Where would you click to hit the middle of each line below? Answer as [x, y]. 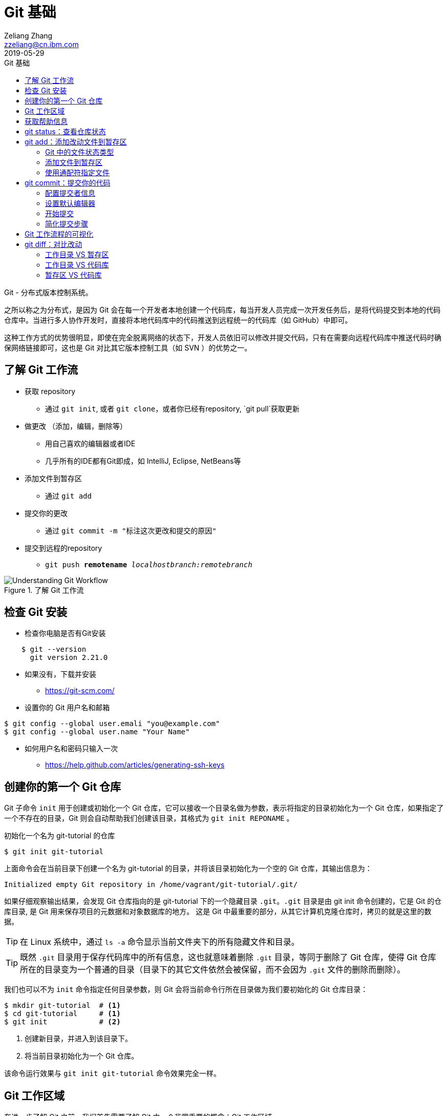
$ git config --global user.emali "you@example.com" [112, 724]
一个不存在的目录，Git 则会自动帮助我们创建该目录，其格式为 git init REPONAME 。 [149, 818]
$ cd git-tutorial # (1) [62, 1014]
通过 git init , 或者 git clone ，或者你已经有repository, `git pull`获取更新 [172, 408]
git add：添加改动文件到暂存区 [76, 141]
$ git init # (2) [62, 1022]
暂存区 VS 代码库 [73, 275]
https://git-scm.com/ [80, 691]
